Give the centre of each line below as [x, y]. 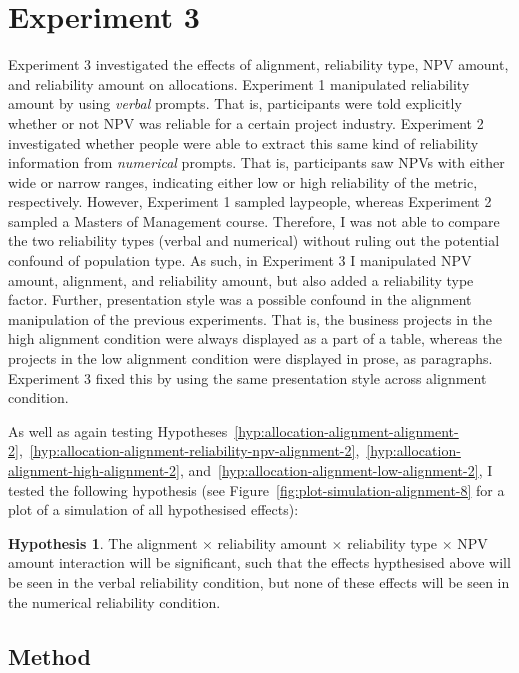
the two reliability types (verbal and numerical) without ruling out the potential [254, 240]
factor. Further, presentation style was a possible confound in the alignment [240, 299]
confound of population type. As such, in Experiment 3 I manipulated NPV [240, 260]
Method [49, 655]
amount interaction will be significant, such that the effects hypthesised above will [259, 562]
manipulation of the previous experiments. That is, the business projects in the [250, 318]
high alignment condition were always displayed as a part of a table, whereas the [255, 338]
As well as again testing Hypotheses [118, 430]
